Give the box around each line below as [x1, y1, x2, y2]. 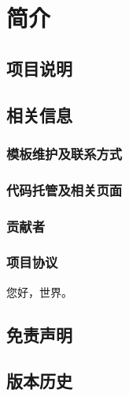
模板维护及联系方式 [6, 143, 123, 163]
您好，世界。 [6, 283, 72, 300]
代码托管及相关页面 [6, 180, 123, 199]
